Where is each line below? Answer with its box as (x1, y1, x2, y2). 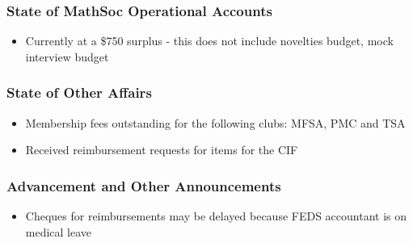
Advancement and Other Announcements (6, 175, 281, 195)
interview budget (25, 48, 109, 65)
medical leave (25, 223, 92, 240)
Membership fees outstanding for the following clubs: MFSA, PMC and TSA (25, 114, 406, 131)
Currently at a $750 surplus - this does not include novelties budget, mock (25, 32, 394, 49)
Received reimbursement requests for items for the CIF (25, 141, 298, 158)
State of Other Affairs (6, 82, 152, 103)
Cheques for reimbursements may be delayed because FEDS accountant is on (25, 207, 407, 224)
